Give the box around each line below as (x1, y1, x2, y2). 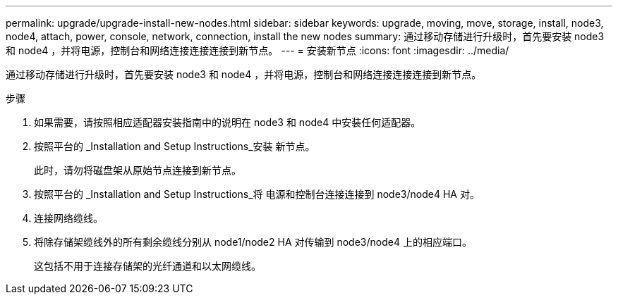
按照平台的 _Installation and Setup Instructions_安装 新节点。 (34, 140, 315, 152)
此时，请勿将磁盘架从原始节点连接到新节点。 (34, 164, 241, 176)
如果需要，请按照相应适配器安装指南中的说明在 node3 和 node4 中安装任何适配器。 (34, 116, 421, 128)
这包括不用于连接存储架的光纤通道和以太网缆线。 (34, 260, 261, 272)
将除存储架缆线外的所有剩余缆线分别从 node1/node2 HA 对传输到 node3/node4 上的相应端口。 (34, 236, 472, 248)
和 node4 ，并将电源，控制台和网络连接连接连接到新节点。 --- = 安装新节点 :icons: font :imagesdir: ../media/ (6, 44, 509, 56)
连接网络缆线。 (34, 212, 103, 224)
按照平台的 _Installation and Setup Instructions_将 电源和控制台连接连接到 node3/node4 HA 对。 (34, 188, 480, 200)
